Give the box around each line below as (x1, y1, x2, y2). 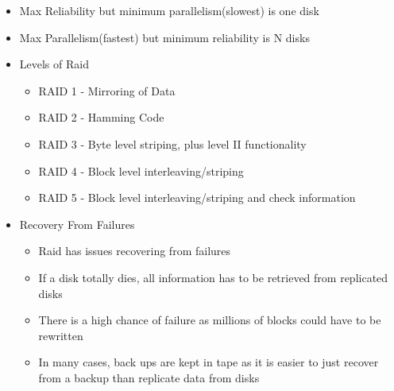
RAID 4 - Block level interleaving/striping (38, 162, 244, 179)
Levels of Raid (19, 56, 89, 72)
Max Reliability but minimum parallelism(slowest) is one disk (19, 2, 319, 18)
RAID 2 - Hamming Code (38, 109, 164, 126)
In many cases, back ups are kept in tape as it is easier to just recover (38, 354, 379, 370)
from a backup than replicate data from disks (38, 369, 260, 385)
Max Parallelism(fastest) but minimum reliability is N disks (19, 29, 310, 45)
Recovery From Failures (19, 215, 135, 232)
